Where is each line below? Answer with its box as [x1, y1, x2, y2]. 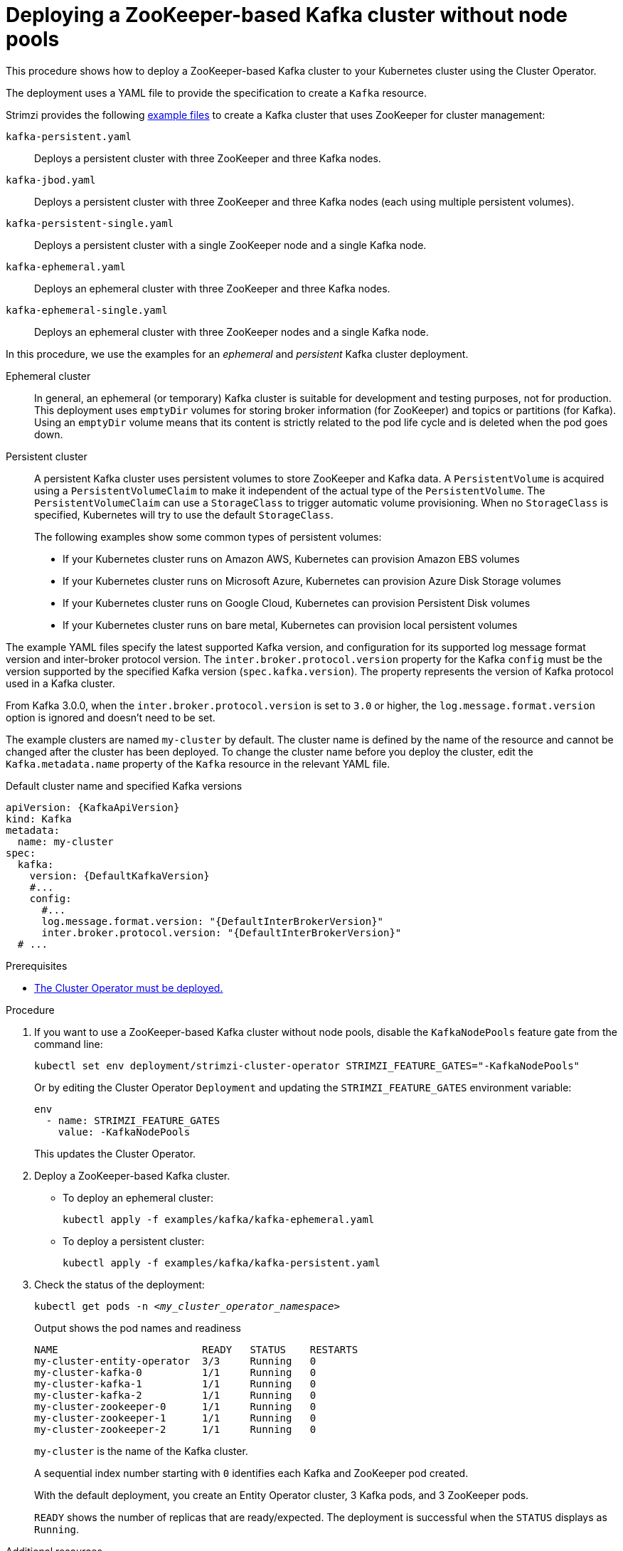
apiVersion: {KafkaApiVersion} [6, 801, 180, 813]
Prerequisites [6, 959, 68, 972]
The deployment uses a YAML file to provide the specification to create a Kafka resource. [6, 86, 427, 99]
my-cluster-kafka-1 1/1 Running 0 [34, 1377, 316, 1389]
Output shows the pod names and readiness [34, 1321, 241, 1334]
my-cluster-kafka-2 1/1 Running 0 [34, 1389, 316, 1401]
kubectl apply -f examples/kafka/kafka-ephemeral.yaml [63, 1213, 375, 1225]
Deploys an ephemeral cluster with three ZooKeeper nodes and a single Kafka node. [34, 325, 429, 338]
